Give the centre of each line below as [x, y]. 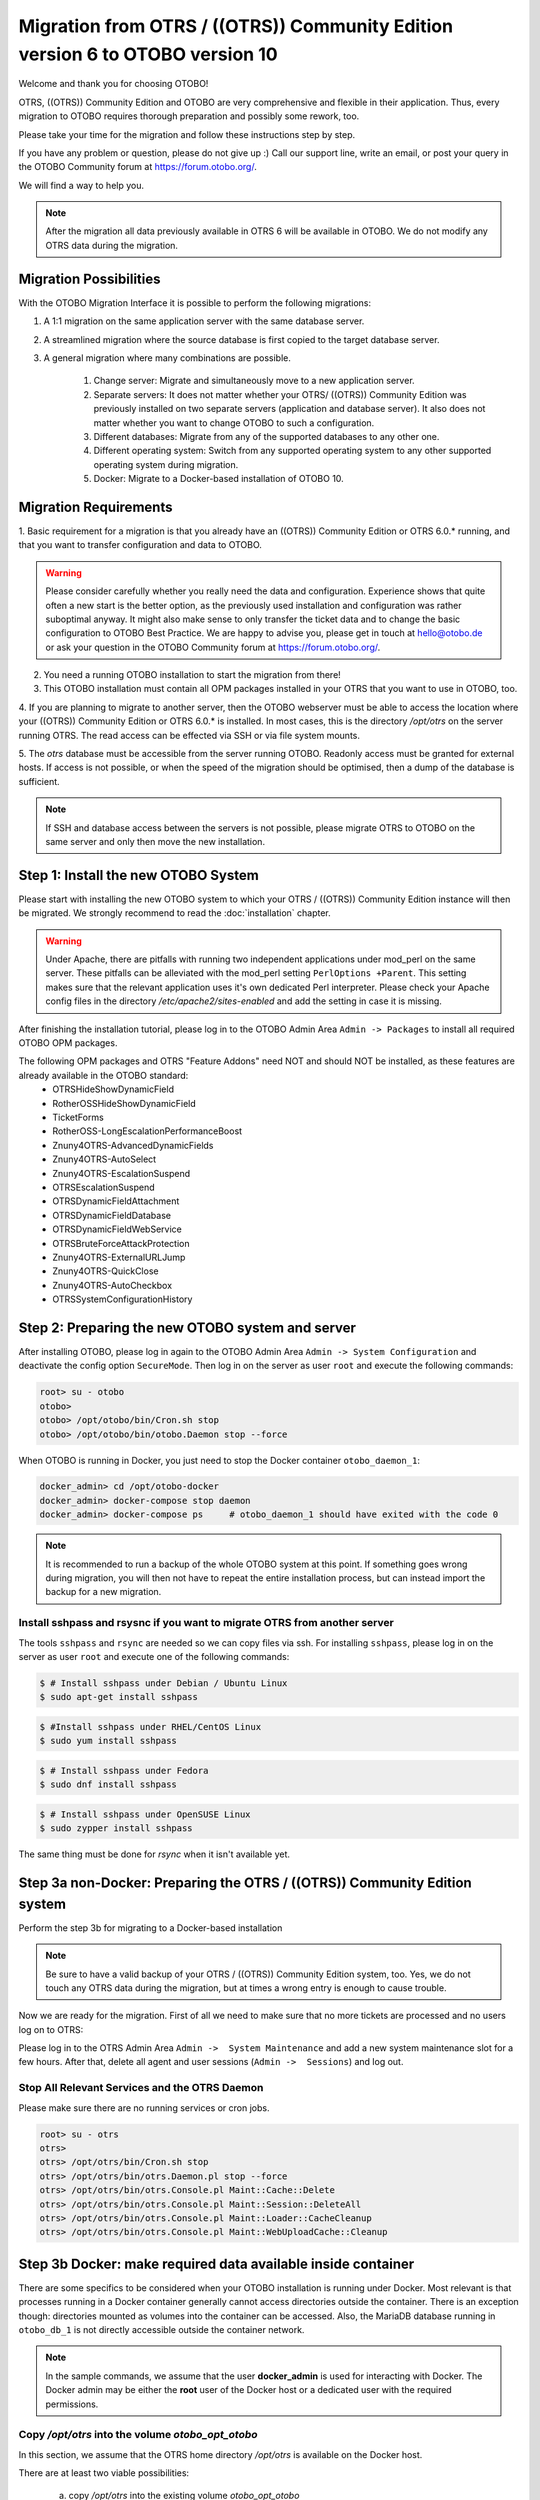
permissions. [72, 2404]
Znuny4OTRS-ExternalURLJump [119, 1257]
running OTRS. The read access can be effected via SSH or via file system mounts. [189, 735]
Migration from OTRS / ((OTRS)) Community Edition [236, 26]
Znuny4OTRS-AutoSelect [104, 1159]
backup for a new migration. [103, 1592]
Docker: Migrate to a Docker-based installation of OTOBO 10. [218, 479]
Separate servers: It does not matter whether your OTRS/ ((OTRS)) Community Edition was [280, 394]
